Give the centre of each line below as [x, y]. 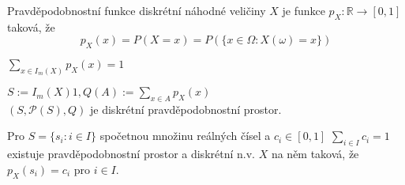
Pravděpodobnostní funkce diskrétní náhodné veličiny [137, 10]
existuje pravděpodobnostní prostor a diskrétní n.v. [131, 154]
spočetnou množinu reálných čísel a [185, 136]
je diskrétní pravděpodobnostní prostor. [186, 109]
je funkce [304, 10]
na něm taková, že [315, 154]
